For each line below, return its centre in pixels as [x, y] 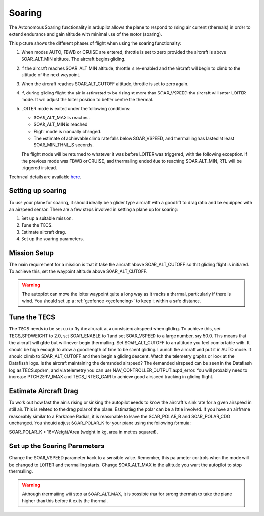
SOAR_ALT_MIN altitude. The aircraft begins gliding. [73, 59]
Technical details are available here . [45, 177]
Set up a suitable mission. [47, 218]
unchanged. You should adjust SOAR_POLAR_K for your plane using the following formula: [100, 423]
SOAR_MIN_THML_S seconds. [64, 145]
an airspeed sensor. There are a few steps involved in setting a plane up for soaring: [94, 209]
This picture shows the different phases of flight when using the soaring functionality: [95, 43]
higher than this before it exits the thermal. [65, 501]
